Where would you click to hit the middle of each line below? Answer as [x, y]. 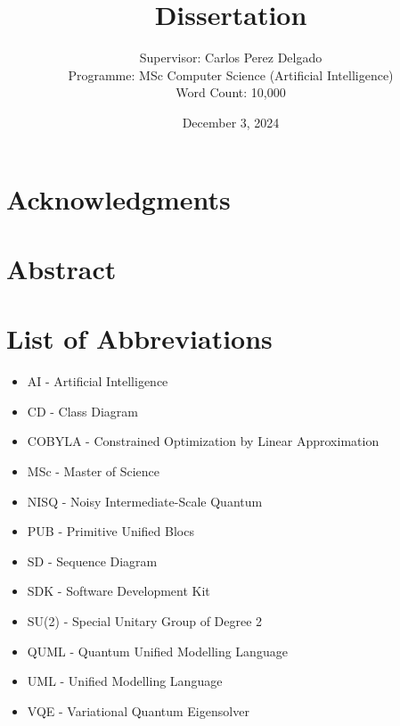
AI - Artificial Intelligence [98, 381]
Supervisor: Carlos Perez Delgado [231, 58]
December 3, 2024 [231, 122]
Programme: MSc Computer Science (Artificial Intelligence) [231, 74]
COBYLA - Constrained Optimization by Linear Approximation [203, 441]
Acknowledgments [118, 198]
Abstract [61, 268]
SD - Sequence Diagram [92, 561]
